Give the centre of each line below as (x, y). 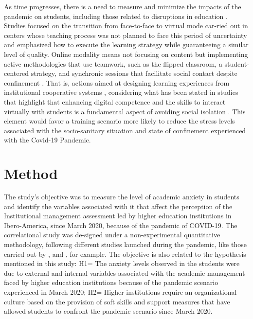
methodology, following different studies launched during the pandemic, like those (125, 244)
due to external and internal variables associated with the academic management (125, 273)
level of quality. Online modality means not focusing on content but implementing (126, 54)
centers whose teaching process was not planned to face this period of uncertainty (126, 35)
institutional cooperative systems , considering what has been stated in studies (121, 92)
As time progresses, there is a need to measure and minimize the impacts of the (123, 6)
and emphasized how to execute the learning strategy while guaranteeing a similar (126, 44)
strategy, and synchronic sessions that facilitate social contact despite (134, 73)
